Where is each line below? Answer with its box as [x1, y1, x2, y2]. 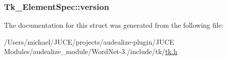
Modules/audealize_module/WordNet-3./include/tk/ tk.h [4, 46, 177, 57]
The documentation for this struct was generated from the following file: [4, 20, 224, 30]
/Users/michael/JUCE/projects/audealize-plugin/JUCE [4, 36, 174, 47]
